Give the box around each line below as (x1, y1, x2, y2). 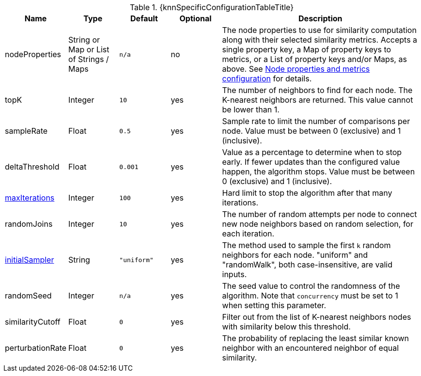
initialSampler (5, 255, 54, 265)
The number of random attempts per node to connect (222, 209, 417, 219)
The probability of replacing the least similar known (222, 333, 409, 343)
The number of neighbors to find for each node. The (222, 85, 413, 95)
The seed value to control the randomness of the (222, 281, 400, 291)
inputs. (222, 269, 247, 279)
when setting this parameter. (222, 300, 327, 310)
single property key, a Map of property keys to (222, 45, 391, 54)
